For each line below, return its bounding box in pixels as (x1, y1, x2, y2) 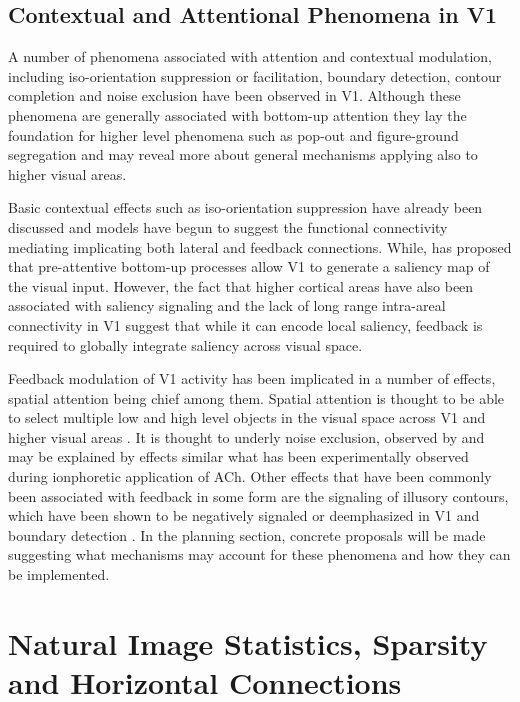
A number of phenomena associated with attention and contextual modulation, (8, 46, 493, 67)
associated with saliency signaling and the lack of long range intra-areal (8, 295, 446, 316)
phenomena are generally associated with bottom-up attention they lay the (8, 104, 467, 125)
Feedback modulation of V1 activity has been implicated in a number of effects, (8, 368, 496, 389)
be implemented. (8, 564, 110, 585)
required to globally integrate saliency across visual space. (8, 334, 363, 355)
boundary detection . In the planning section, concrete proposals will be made (8, 524, 486, 545)
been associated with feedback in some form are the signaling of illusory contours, (8, 485, 509, 506)
